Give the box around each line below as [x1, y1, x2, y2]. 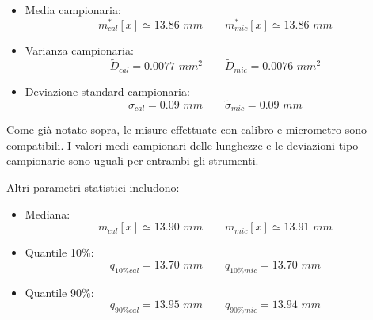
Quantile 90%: [25, 284, 94, 300]
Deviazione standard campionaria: [25, 82, 190, 99]
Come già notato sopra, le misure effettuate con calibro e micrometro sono [6, 121, 367, 138]
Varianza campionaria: [25, 41, 134, 58]
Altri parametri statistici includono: [6, 178, 180, 195]
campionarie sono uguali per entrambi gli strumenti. [6, 152, 259, 169]
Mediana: [25, 205, 70, 222]
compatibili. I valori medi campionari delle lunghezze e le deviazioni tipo [6, 136, 359, 153]
